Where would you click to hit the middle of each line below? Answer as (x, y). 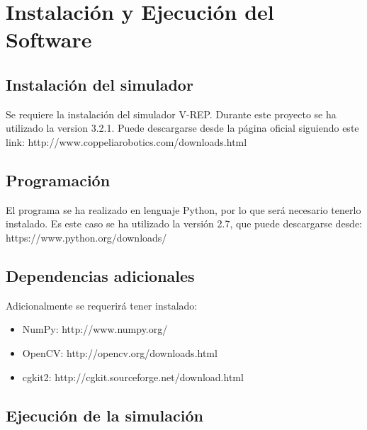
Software (49, 39)
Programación (58, 180)
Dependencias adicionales (100, 275)
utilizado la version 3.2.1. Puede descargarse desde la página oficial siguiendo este (182, 128)
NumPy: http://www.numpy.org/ (95, 329)
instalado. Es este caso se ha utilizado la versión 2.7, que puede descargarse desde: (184, 224)
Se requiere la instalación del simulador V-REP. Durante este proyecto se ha (171, 114)
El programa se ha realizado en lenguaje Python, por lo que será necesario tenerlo (183, 209)
